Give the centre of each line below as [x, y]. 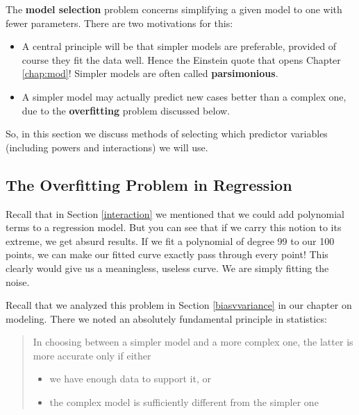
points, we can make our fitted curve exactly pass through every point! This [167, 254]
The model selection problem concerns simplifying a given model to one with [174, 9]
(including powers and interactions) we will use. [107, 147]
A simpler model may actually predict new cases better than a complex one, [184, 96]
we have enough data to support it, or [130, 379]
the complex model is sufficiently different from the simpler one [184, 402]
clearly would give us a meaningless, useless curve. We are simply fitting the [167, 268]
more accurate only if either [92, 355]
